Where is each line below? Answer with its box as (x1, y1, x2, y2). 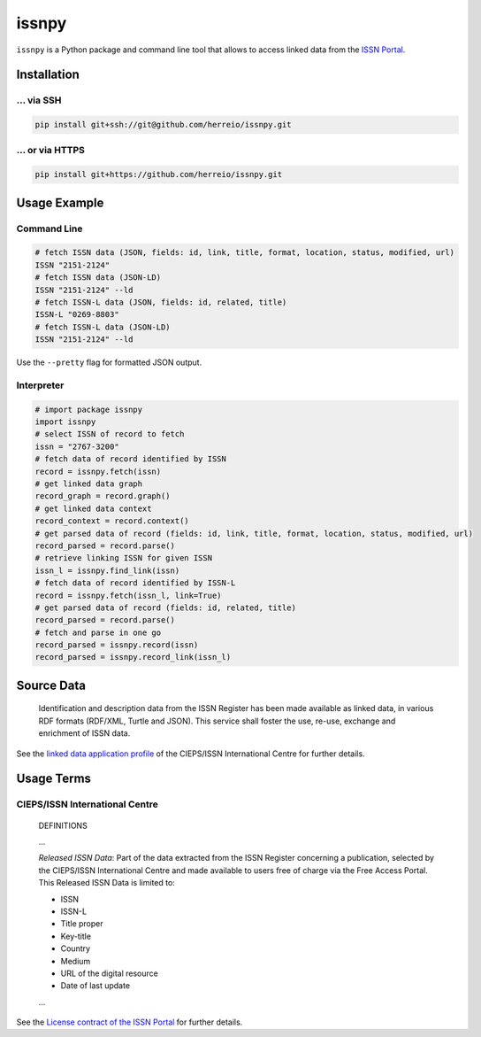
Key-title (60, 931, 92, 941)
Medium (60, 956, 91, 966)
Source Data (16, 677, 86, 693)
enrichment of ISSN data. (38, 728, 131, 739)
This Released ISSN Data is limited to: (38, 878, 176, 888)
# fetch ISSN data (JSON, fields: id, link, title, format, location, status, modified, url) (34, 248, 455, 258)
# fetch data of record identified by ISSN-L (34, 578, 236, 588)
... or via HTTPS (16, 144, 86, 157)
